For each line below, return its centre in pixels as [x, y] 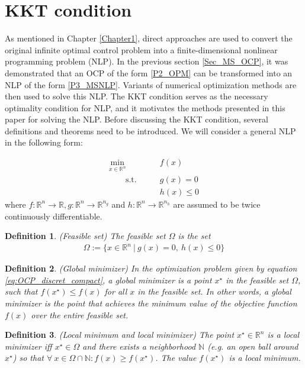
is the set [194, 236]
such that [21, 291]
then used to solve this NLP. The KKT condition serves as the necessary [137, 96]
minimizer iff [28, 346]
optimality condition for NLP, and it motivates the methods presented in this [145, 107]
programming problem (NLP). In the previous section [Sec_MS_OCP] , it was [147, 61]
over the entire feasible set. [80, 314]
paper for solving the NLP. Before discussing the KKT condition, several [137, 119]
